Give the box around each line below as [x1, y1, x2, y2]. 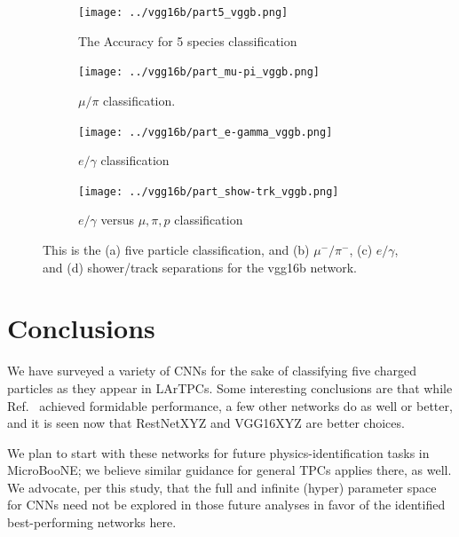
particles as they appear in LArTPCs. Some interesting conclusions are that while [7, 378, 453, 397]
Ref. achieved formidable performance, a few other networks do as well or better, [7, 396, 453, 415]
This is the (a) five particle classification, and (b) [43, 241, 310, 258]
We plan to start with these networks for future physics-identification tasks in [7, 443, 430, 462]
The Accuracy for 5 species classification [78, 31, 297, 50]
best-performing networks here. [7, 513, 177, 532]
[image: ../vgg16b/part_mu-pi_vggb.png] [78, 66, 321, 79]
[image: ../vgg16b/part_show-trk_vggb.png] [78, 185, 339, 198]
